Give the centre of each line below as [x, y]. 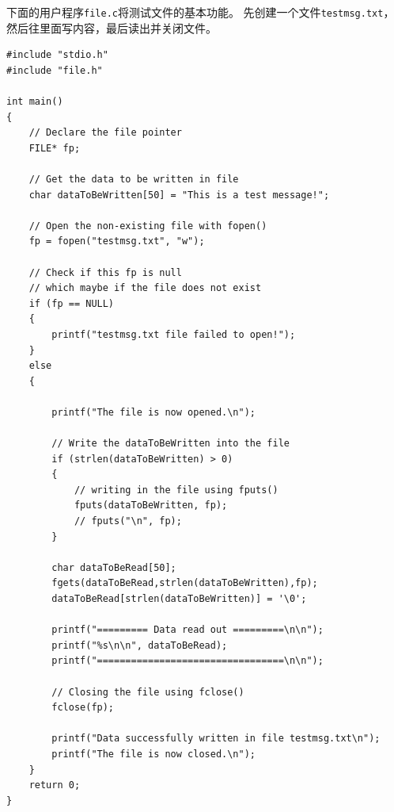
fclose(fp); [83, 708]
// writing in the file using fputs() [176, 490]
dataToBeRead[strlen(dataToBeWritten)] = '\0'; [179, 599]
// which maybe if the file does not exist [145, 288]
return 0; [55, 785]
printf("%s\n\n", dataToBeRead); [140, 645]
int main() [35, 102]
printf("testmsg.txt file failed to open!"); [174, 334]
